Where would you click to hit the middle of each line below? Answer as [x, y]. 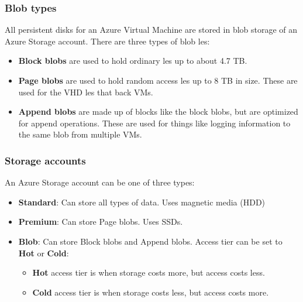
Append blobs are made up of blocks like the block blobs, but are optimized [158, 111]
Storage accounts [45, 160]
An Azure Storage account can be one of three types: [100, 182]
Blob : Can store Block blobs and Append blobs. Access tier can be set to [150, 241]
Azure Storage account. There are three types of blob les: [107, 41]
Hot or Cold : [44, 253]
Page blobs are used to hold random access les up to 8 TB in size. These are [158, 80]
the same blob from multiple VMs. [80, 134]
